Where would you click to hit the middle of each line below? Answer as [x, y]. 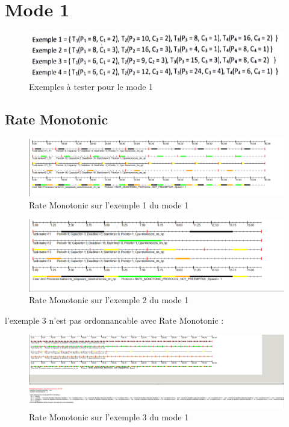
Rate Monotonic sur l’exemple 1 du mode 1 [109, 204]
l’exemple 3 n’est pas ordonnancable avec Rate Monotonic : [114, 320]
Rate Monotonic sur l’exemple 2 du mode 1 [109, 300]
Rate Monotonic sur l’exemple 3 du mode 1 [109, 417]
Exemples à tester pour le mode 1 [91, 86]
